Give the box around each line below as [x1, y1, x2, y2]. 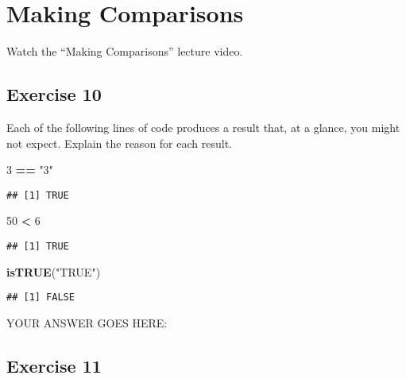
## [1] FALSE [6, 292, 75, 304]
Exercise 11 [6, 353, 102, 377]
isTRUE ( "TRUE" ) [6, 263, 101, 280]
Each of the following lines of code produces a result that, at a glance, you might [6, 118, 400, 135]
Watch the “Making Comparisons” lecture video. [6, 43, 243, 60]
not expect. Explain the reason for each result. [6, 134, 232, 151]
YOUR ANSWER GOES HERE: [6, 314, 168, 331]
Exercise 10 [6, 82, 102, 106]
